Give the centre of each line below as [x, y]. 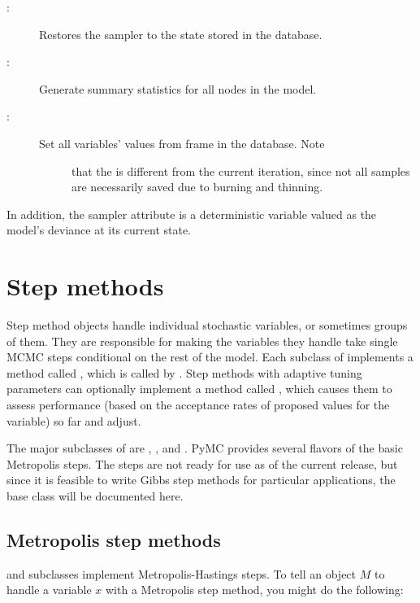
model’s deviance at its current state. [99, 230]
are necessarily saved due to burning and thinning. [197, 187]
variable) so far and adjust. [74, 420]
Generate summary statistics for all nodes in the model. [178, 88]
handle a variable [49, 590]
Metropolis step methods [114, 539]
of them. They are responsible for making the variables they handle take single [202, 341]
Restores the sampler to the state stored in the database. [181, 34]
